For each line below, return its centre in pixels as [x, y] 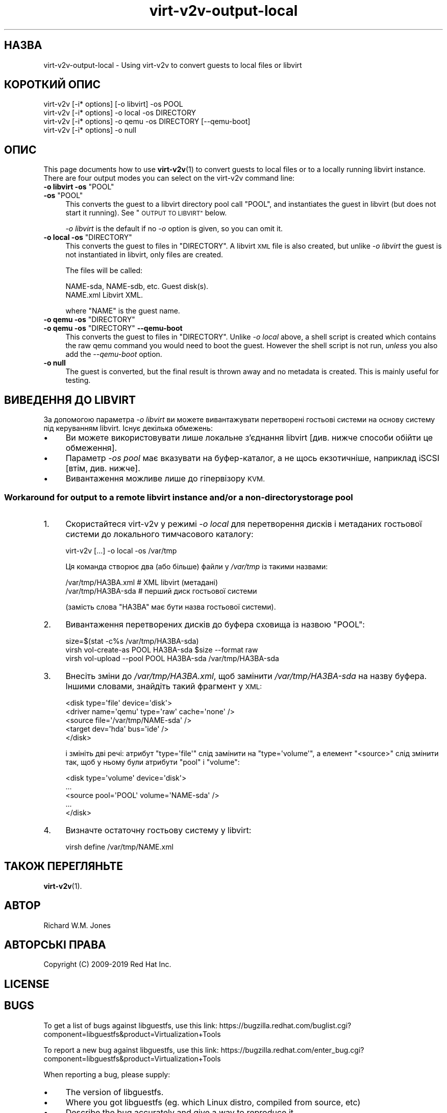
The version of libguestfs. [115, 1092]
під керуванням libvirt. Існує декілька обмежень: [128, 428]
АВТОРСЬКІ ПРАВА [55, 945]
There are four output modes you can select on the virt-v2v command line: [169, 178]
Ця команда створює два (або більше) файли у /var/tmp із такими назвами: [197, 566]
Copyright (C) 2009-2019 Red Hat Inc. [107, 964]
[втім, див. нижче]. [103, 468]
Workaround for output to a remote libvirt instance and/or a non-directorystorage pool [179, 497]
